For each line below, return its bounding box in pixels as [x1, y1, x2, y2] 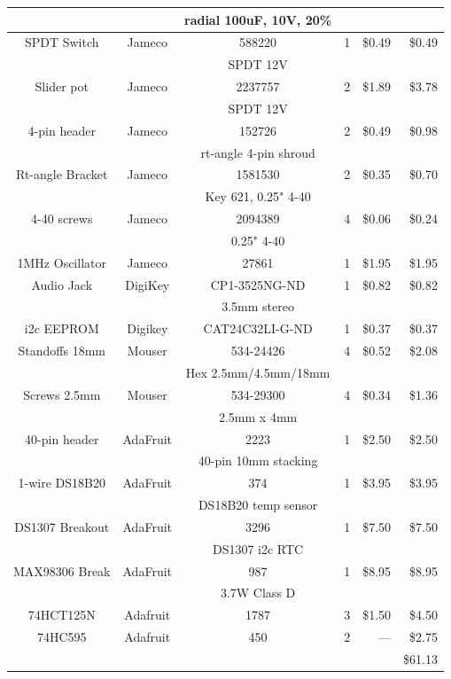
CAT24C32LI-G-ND [203, 319, 313, 338]
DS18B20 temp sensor [198, 496, 318, 514]
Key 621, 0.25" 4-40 [205, 187, 311, 206]
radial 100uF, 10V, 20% [184, 10, 332, 28]
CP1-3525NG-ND [210, 275, 306, 293]
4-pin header [27, 121, 96, 139]
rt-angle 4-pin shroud [200, 143, 315, 161]
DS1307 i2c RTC [212, 539, 304, 558]
